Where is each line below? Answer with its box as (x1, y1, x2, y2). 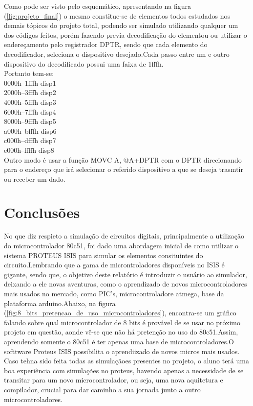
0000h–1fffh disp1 (4, 77, 56, 88)
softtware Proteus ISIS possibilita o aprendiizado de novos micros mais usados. (4, 346, 240, 356)
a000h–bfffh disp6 (4, 125, 57, 136)
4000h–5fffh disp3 (4, 96, 56, 107)
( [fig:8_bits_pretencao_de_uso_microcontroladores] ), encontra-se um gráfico (4, 308, 236, 318)
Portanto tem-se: (4, 68, 54, 78)
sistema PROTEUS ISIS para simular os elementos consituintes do (4, 250, 203, 260)
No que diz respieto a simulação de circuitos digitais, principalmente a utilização (4, 231, 244, 241)
